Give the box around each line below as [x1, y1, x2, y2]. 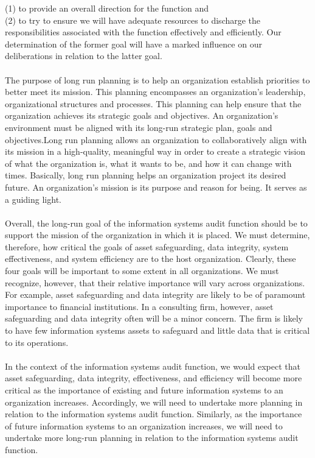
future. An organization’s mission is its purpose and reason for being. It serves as [5, 180, 307, 193]
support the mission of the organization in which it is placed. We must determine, [5, 228, 310, 241]
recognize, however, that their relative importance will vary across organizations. [5, 276, 305, 289]
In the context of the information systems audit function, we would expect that [5, 359, 300, 372]
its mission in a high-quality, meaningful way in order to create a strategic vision [5, 145, 306, 158]
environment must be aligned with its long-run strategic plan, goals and [5, 121, 272, 133]
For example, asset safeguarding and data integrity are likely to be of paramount [5, 288, 306, 301]
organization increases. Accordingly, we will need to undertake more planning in [5, 395, 303, 408]
